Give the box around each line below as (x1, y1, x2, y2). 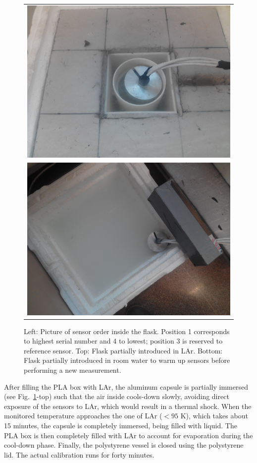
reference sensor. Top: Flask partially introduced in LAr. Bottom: (24, 345, 223, 355)
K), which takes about (180, 410, 248, 421)
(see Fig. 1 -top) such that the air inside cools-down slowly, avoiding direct (4, 391, 229, 402)
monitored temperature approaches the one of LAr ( (4, 410, 162, 421)
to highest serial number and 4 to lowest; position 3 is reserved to (24, 336, 223, 346)
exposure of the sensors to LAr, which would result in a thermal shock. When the (4, 401, 252, 411)
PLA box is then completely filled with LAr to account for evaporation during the (4, 430, 253, 440)
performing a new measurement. (24, 365, 121, 375)
